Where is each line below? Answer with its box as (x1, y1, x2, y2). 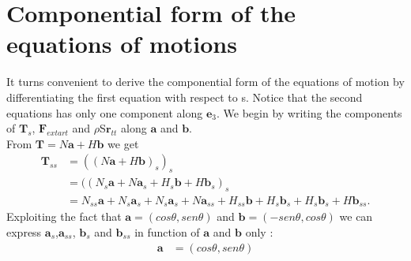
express (6, 224, 42, 240)
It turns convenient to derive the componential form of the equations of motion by (6, 73, 405, 90)
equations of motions (6, 28, 237, 60)
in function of (134, 224, 200, 240)
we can (339, 208, 373, 225)
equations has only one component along (6, 104, 203, 121)
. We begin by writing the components (217, 104, 402, 121)
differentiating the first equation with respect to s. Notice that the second (6, 88, 363, 105)
